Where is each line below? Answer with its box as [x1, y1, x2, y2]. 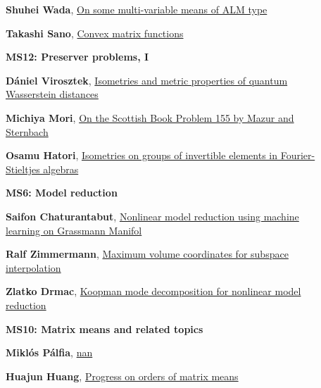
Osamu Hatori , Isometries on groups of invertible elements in [6, 148, 278, 163]
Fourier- [280, 148, 315, 163]
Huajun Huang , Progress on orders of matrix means [6, 368, 239, 383]
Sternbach [6, 124, 49, 139]
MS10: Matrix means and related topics [6, 321, 203, 336]
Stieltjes [6, 161, 40, 176]
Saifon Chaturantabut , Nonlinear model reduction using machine [6, 208, 299, 223]
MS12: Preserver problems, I [6, 49, 149, 64]
